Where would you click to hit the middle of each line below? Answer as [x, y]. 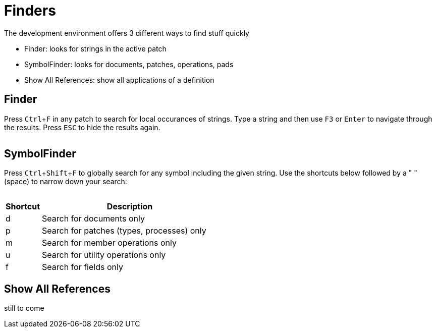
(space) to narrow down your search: [66, 182]
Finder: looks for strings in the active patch [95, 48]
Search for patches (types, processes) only [124, 231]
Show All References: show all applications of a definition [119, 80]
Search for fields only [83, 267]
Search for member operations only [110, 243]
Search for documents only [93, 219]
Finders [30, 11]
